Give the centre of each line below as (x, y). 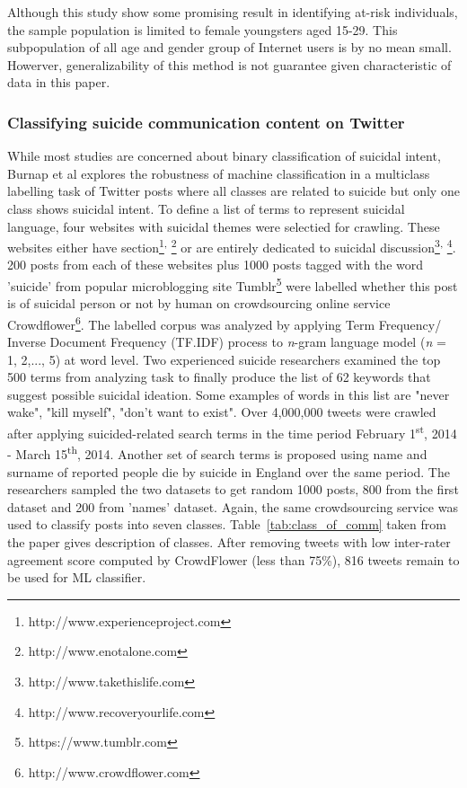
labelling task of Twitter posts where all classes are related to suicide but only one (233, 191)
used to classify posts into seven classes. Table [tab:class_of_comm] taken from (227, 524)
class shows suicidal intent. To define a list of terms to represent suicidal (206, 208)
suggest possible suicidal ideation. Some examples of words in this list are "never (229, 394)
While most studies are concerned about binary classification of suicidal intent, (224, 156)
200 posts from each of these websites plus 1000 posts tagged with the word (216, 265)
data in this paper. (59, 82)
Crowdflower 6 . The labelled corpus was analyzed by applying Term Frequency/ (225, 323)
